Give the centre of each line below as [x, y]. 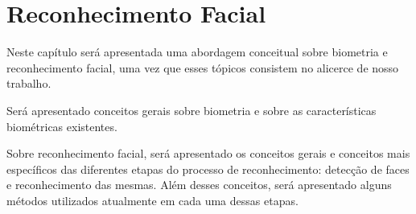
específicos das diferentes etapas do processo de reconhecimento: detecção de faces [208, 169]
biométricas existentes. [62, 126]
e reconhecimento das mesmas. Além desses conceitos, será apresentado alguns [199, 185]
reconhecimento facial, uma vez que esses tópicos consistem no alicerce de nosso [203, 67]
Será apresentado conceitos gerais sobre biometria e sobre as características [192, 110]
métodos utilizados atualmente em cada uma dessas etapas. [152, 200]
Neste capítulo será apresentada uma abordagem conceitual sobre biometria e [197, 52]
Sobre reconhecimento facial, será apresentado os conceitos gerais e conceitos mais [208, 153]
